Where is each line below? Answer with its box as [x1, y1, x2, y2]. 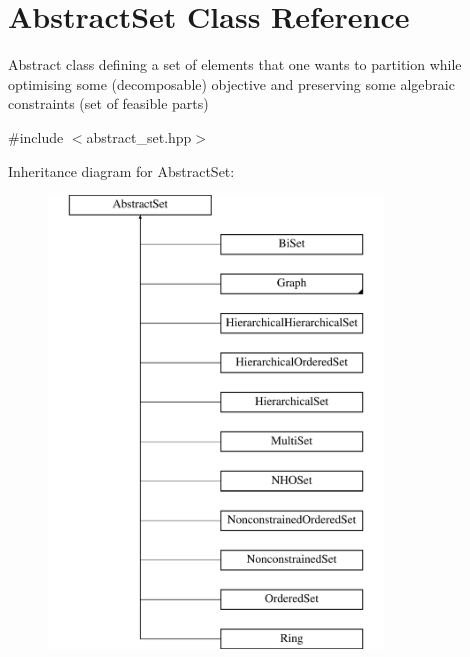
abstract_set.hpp [86, 126, 192, 147]
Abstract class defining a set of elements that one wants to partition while [8, 54, 462, 75]
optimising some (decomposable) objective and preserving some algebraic [8, 73, 455, 94]
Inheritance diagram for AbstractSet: [8, 160, 235, 181]
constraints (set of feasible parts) [8, 93, 209, 114]
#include [8, 126, 64, 147]
